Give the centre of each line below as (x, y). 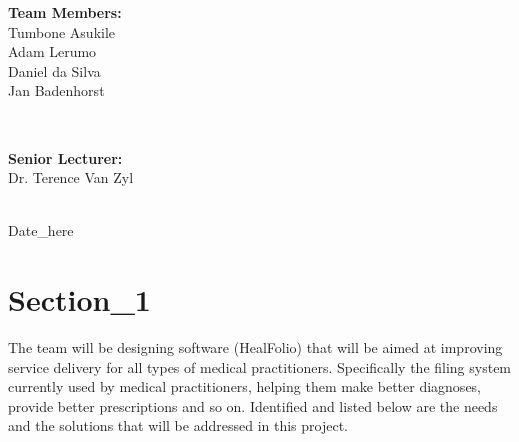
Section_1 (79, 299)
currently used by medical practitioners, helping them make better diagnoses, (245, 386)
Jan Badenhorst (56, 90)
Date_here (41, 230)
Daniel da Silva (54, 70)
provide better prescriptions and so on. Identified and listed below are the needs (253, 405)
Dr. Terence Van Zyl (71, 177)
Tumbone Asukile (62, 31)
